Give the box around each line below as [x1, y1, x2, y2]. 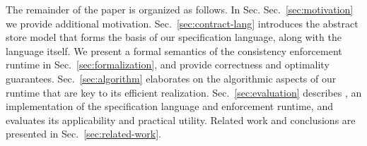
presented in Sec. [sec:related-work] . [6, 126, 162, 141]
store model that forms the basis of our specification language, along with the [6, 30, 342, 44]
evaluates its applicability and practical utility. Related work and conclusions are [6, 112, 356, 127]
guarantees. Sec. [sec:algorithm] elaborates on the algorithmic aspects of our [6, 71, 337, 85]
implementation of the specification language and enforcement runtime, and [6, 99, 333, 114]
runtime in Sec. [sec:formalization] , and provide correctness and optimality [6, 57, 330, 72]
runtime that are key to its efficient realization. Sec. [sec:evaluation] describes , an [6, 85, 362, 99]
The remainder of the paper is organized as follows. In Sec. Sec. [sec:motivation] [6, 2, 354, 16]
